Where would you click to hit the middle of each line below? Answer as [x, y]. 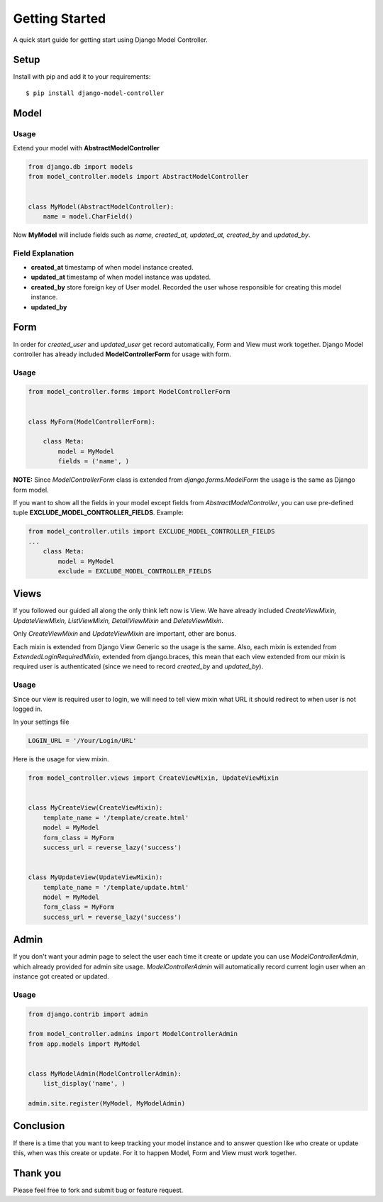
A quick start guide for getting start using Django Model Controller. [111, 40]
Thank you [37, 1173]
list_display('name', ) [84, 1084]
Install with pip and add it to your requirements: [82, 77]
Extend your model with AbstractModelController [86, 148]
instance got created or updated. [61, 976]
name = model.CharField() [88, 216]
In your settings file [41, 722]
